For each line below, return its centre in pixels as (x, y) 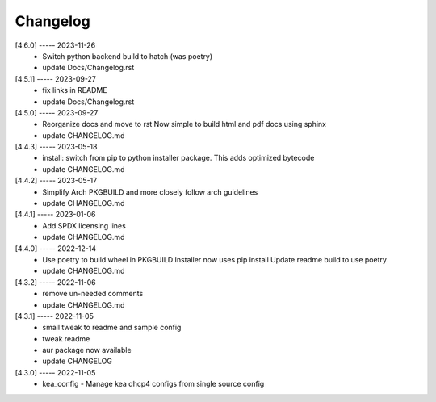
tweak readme (66, 338)
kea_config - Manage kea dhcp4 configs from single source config (153, 384)
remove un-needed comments (93, 294)
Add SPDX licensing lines (84, 225)
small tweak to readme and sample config (112, 328)
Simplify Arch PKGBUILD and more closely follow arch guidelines (150, 192)
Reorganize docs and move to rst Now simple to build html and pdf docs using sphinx (184, 124)
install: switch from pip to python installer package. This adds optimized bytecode (178, 158)
